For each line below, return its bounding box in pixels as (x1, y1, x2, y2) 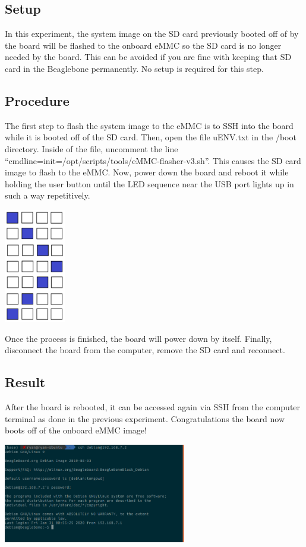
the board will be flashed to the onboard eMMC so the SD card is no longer (5, 39, 282, 51)
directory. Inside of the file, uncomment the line (5, 142, 178, 155)
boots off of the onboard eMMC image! (5, 424, 147, 436)
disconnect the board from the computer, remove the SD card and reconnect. (5, 344, 285, 356)
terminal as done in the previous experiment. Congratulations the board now (5, 412, 285, 425)
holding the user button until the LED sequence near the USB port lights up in (5, 177, 294, 190)
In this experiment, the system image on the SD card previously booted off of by (5, 27, 299, 40)
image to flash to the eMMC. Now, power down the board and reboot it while (5, 166, 289, 178)
